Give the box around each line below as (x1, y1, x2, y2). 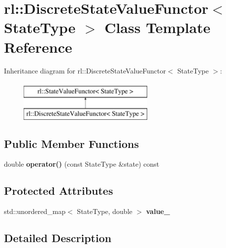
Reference (4, 36, 72, 57)
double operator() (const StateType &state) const (4, 159, 160, 169)
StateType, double (77, 206, 132, 216)
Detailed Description (4, 230, 112, 246)
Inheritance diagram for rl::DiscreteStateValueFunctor (4, 65, 166, 75)
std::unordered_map (4, 206, 66, 216)
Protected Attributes (4, 183, 113, 198)
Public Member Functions (4, 136, 139, 151)
